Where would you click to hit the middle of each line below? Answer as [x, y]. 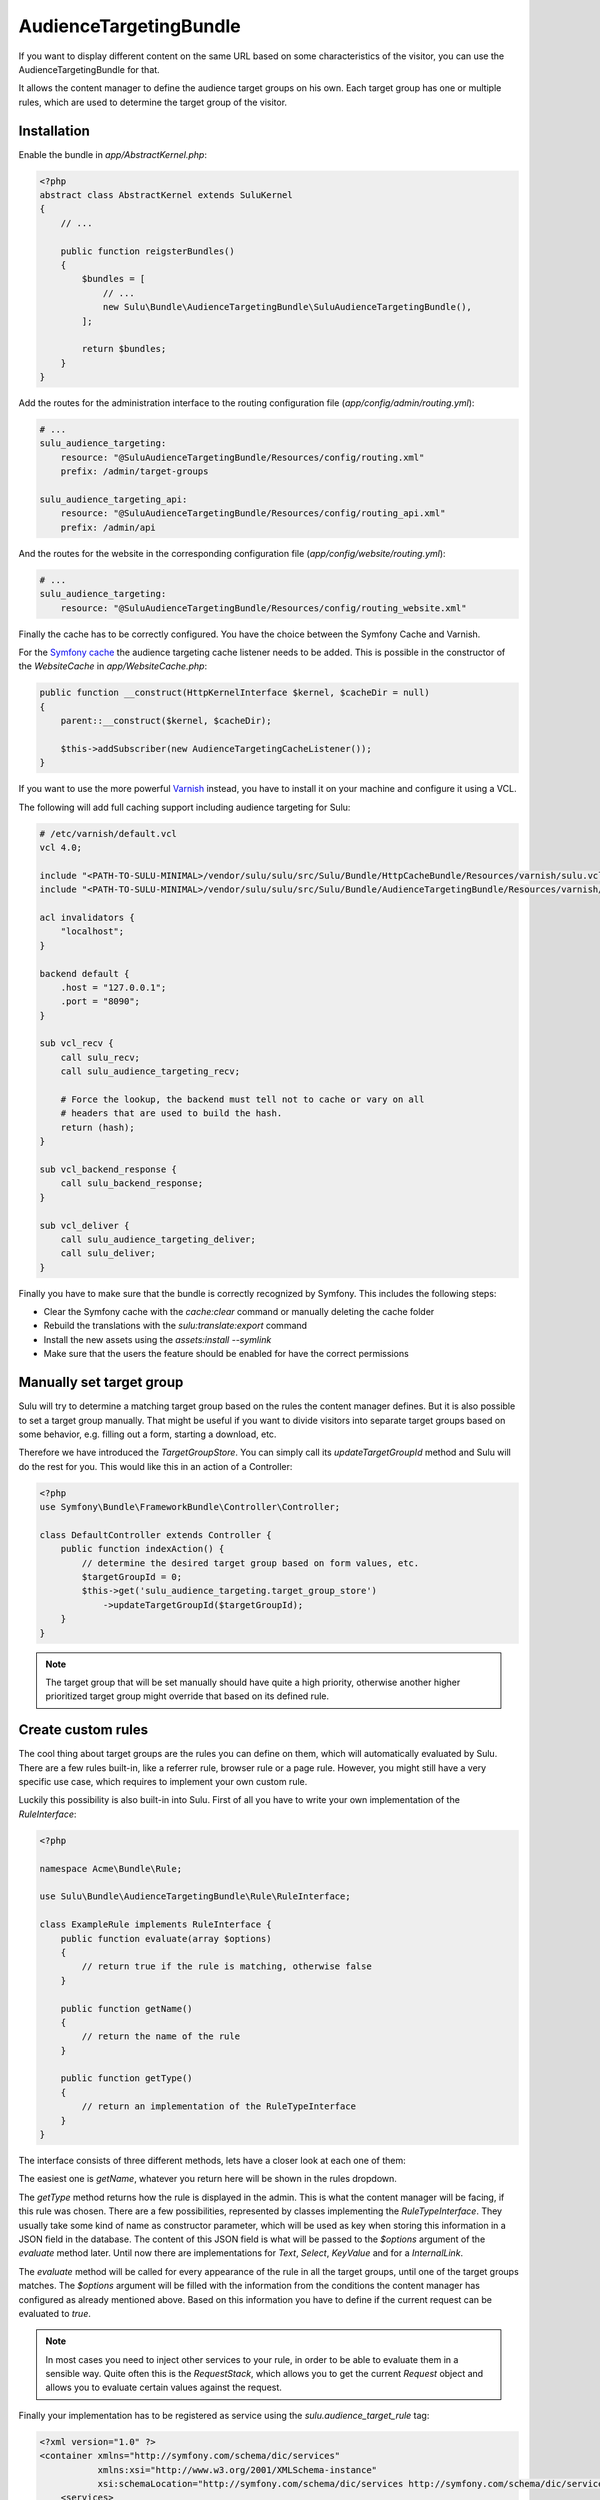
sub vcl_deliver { [84, 1225]
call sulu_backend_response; [132, 1183]
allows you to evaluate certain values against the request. [163, 2387]
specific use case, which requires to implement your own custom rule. [163, 1782]
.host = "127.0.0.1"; [113, 987]
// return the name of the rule [160, 2036]
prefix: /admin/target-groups [134, 471]
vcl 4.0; [61, 847]
